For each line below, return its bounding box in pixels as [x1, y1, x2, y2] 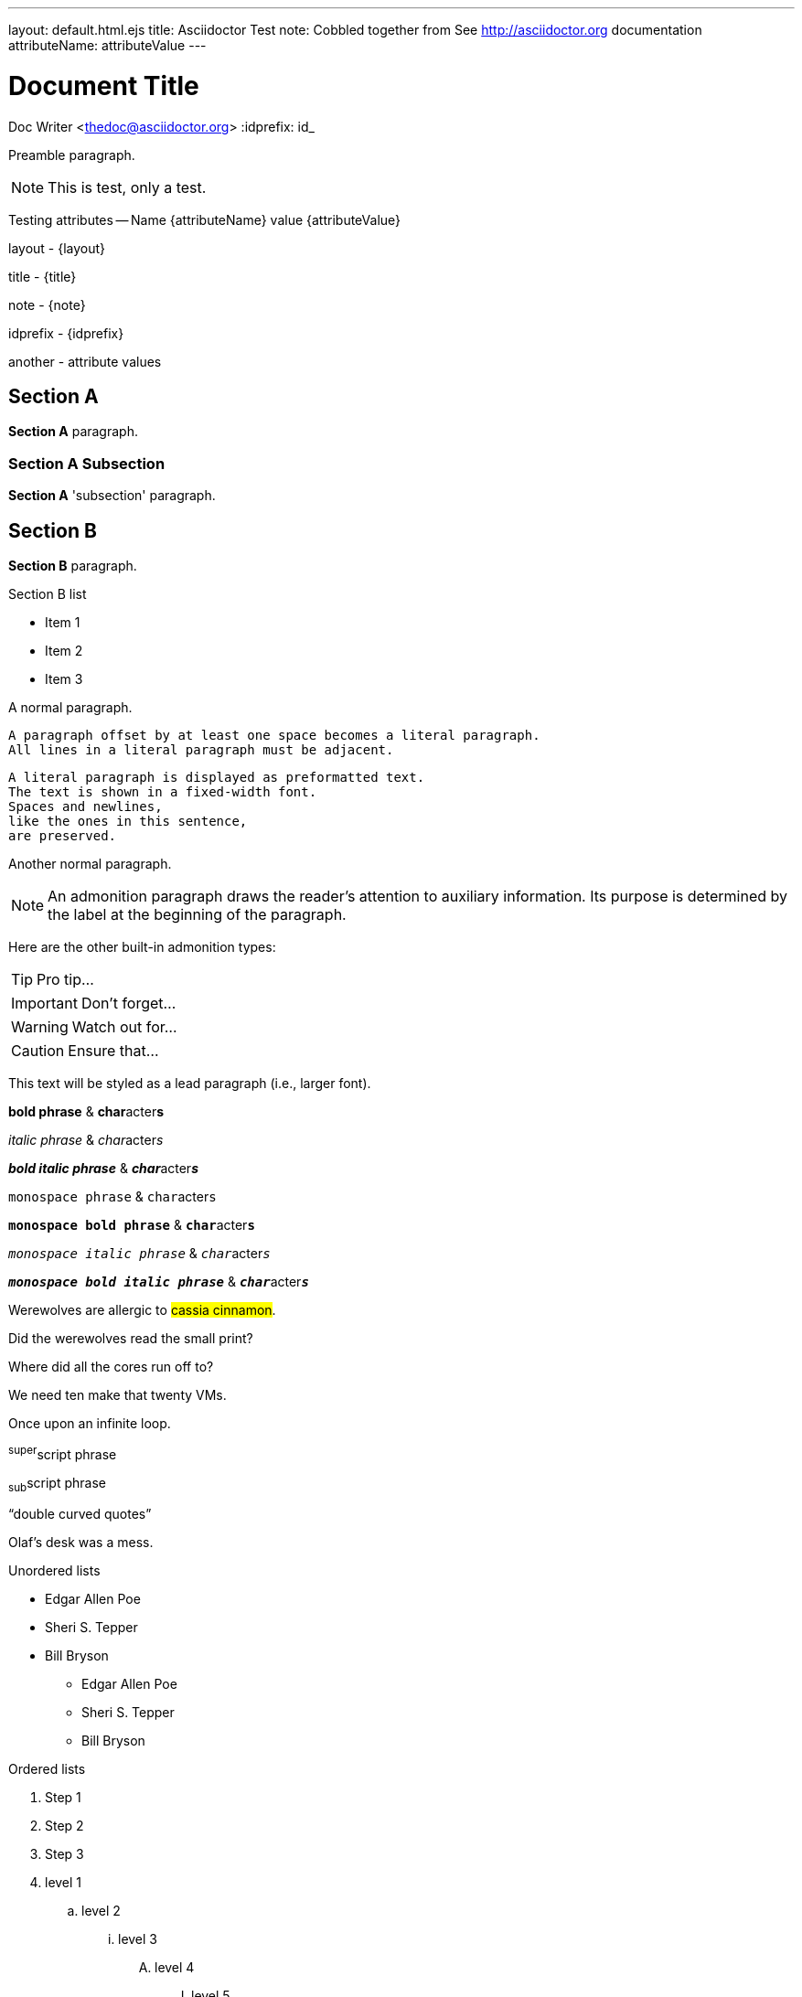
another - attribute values [8, 353, 162, 369]
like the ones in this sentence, [8, 813, 248, 828]
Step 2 [45, 1818, 84, 1834]
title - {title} [8, 268, 77, 284]
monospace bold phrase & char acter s [8, 1216, 255, 1233]
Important [11, 993, 78, 1012]
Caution [11, 1041, 65, 1060]
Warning [11, 1017, 69, 1036]
